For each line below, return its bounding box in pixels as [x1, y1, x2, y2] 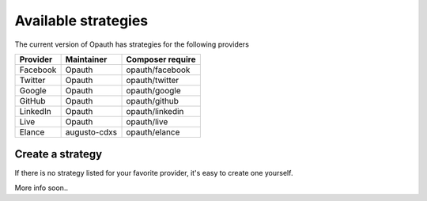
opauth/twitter [126, 74, 179, 85]
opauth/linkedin [126, 105, 184, 116]
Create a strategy [14, 147, 103, 161]
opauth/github [126, 95, 179, 106]
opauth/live [126, 116, 168, 127]
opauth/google [126, 85, 181, 96]
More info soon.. [14, 183, 69, 192]
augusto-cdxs [65, 127, 118, 138]
